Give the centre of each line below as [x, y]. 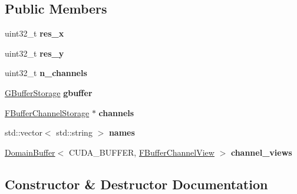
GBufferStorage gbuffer [49, 92]
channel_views [261, 152]
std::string [74, 132]
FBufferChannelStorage [47, 112]
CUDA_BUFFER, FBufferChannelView [141, 152]
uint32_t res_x [34, 33]
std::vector [24, 132]
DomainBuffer [30, 152]
